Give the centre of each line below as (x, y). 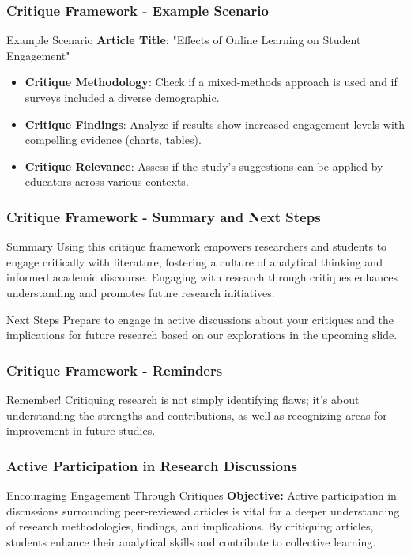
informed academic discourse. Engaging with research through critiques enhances (202, 277)
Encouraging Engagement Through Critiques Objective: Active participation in (202, 495)
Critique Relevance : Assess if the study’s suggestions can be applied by (204, 166)
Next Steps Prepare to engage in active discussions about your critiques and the (200, 319)
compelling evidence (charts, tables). (113, 140)
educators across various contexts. (107, 181)
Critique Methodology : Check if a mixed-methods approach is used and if (211, 82)
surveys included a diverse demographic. (122, 97)
